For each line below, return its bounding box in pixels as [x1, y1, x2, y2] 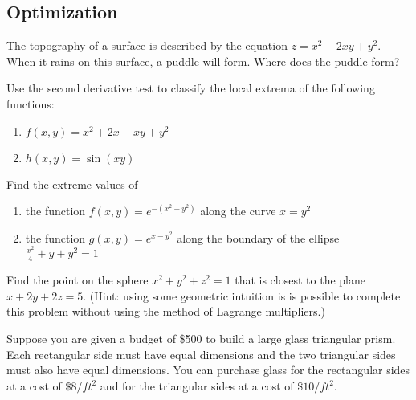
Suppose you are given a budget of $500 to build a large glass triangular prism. [6, 330, 396, 347]
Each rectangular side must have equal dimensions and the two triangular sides [6, 345, 396, 362]
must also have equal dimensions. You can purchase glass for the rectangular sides [6, 361, 410, 378]
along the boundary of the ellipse [177, 229, 340, 246]
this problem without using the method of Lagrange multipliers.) [6, 303, 325, 320]
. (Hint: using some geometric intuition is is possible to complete [83, 287, 401, 304]
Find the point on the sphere [6, 271, 149, 288]
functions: [6, 95, 55, 112]
